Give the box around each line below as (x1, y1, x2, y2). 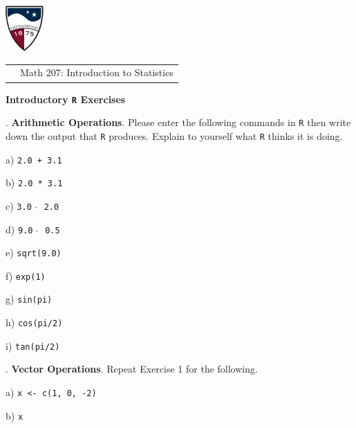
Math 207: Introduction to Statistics (20, 65, 174, 80)
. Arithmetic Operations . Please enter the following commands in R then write (6, 115, 351, 130)
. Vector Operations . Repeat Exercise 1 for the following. (6, 362, 258, 376)
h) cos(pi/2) (6, 315, 63, 330)
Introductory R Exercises (6, 91, 126, 106)
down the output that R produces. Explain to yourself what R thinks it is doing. (6, 128, 343, 143)
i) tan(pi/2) (6, 338, 60, 353)
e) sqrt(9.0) (6, 245, 62, 260)
